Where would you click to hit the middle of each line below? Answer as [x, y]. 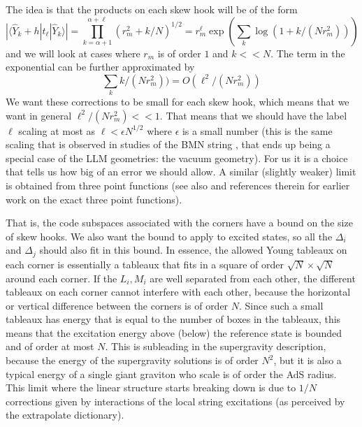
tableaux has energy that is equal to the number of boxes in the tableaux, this [173, 319]
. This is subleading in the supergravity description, [216, 346]
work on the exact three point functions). [94, 199]
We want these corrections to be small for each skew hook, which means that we [178, 102]
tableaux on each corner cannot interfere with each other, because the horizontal [178, 292]
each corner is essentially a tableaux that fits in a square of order [145, 264]
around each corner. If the [61, 278]
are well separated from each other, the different [253, 278]
